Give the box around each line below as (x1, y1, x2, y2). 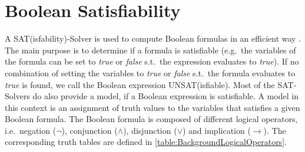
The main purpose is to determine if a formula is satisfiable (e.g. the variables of (5, 43, 296, 56)
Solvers (5, 90, 30, 102)
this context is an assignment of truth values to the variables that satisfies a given (5, 101, 300, 113)
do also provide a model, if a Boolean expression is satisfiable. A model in (32, 90, 299, 102)
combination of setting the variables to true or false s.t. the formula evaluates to (5, 66, 296, 79)
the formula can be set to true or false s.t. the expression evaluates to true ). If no (5, 55, 299, 67)
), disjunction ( (123, 124, 177, 136)
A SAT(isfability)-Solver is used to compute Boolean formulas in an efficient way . (5, 32, 301, 45)
